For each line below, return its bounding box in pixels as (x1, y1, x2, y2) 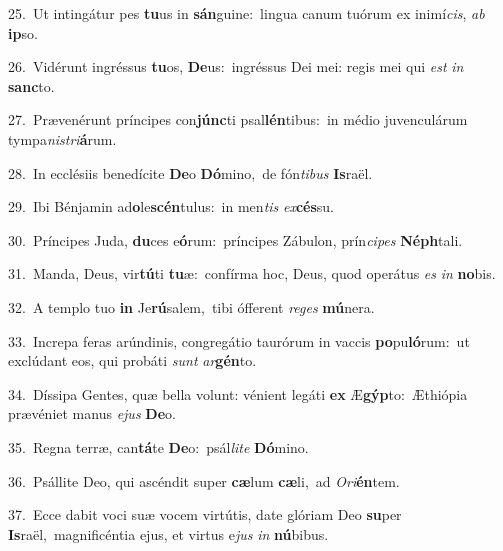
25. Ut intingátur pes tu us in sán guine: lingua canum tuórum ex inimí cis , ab (8, 3, 485, 23)
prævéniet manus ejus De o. (8, 403, 176, 424)
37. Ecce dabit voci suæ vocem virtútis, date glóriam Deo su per (8, 504, 402, 525)
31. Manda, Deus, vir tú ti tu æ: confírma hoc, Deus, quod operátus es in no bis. (8, 263, 496, 284)
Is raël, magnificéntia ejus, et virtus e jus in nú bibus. (8, 523, 329, 544)
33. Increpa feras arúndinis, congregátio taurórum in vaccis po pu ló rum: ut (8, 330, 470, 351)
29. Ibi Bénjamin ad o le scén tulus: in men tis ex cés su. (8, 196, 335, 217)
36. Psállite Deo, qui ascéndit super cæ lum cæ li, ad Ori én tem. (8, 470, 400, 491)
